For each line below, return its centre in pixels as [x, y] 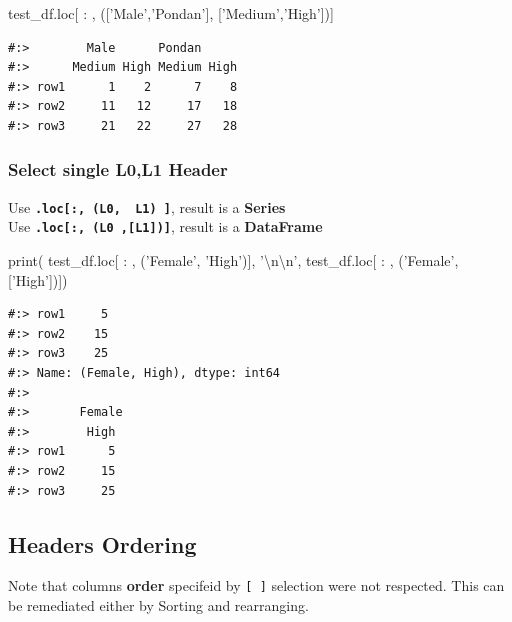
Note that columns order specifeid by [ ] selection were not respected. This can [256, 585]
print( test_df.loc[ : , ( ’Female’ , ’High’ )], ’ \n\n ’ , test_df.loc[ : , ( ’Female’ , [233, 260]
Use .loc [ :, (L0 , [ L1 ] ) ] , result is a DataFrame [165, 226]
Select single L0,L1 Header [118, 169]
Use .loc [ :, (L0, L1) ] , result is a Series [147, 206]
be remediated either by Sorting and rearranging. [158, 605]
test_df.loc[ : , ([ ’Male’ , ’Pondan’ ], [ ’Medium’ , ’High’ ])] [171, 13]
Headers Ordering [102, 543]
